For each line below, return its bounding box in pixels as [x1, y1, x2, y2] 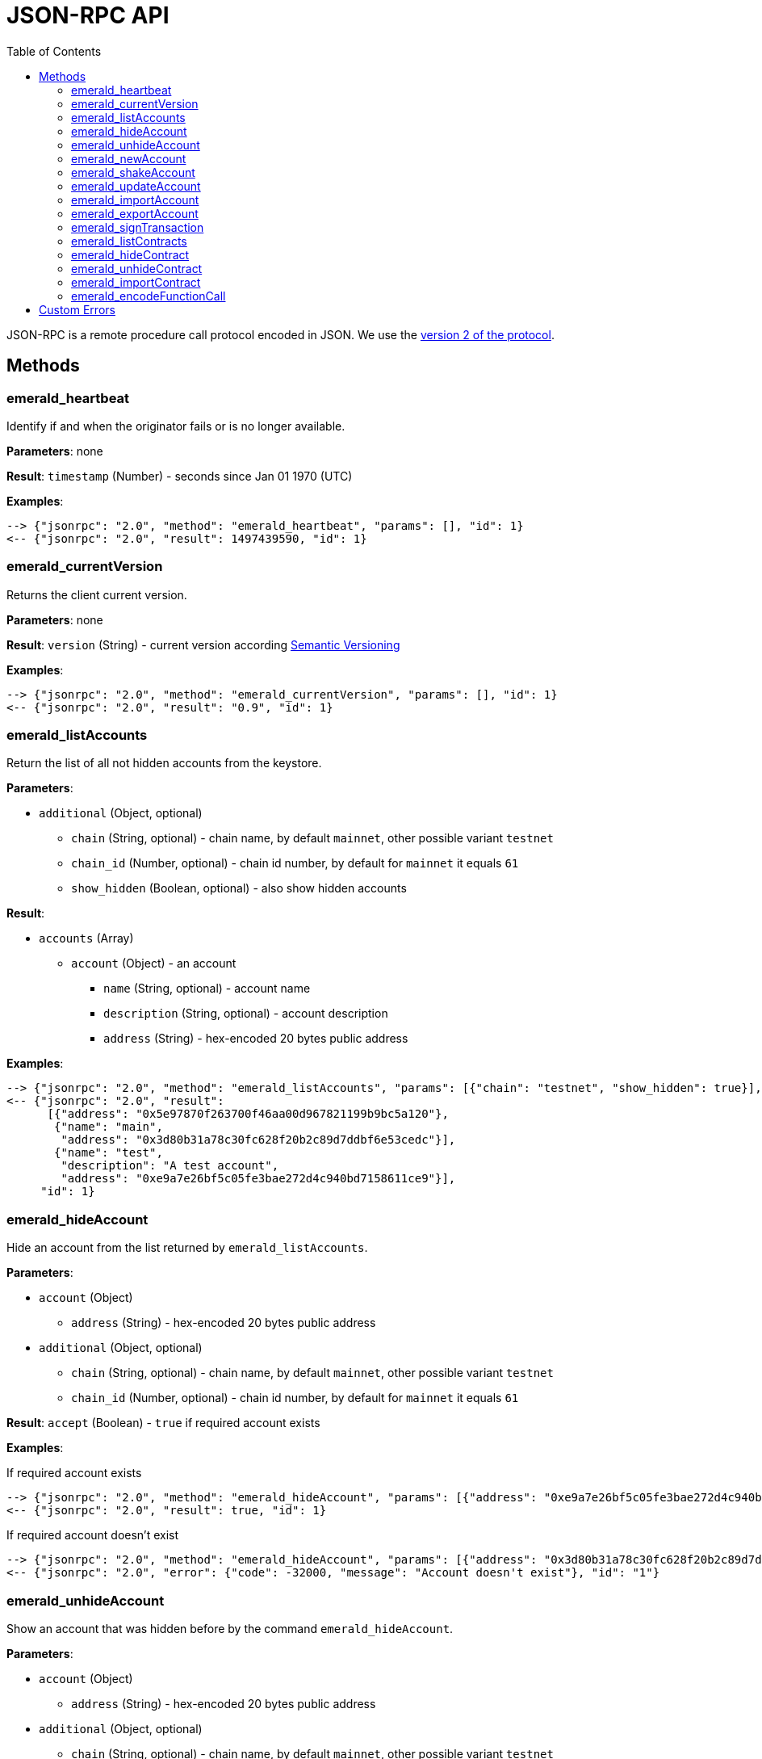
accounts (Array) [39, 931, 134, 946]
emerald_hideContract [71, 247, 190, 262]
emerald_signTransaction [71, 220, 204, 234]
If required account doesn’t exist [6, 1528, 179, 1543]
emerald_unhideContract [71, 261, 203, 275]
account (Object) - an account [71, 956, 237, 971]
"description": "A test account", [61, 1159, 279, 1173]
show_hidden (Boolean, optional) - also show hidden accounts [71, 881, 407, 896]
